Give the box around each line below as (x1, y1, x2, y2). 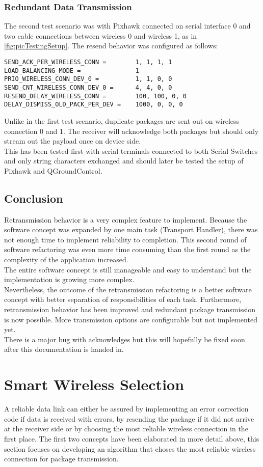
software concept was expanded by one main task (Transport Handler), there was (4, 224, 258, 235)
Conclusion (4, 190, 63, 206)
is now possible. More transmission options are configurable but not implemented (4, 314, 257, 324)
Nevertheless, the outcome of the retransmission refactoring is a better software (4, 284, 252, 294)
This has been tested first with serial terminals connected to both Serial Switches (4, 145, 258, 156)
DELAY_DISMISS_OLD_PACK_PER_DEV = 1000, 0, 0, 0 (4, 101, 183, 108)
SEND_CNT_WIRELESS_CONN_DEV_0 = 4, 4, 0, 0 (4, 84, 172, 91)
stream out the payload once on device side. (4, 135, 141, 146)
